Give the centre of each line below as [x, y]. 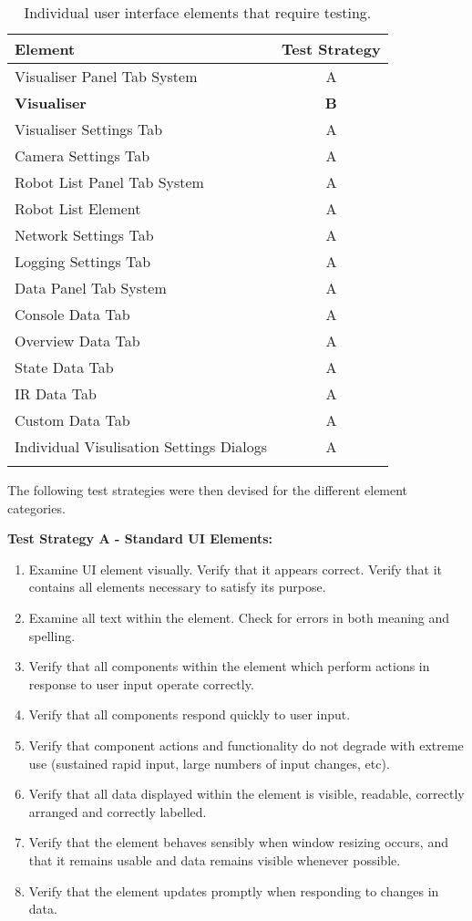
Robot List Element [78, 208]
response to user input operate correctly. [141, 683]
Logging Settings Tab [83, 261]
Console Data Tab [72, 314]
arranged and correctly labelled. [118, 811]
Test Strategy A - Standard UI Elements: [140, 538]
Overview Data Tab [77, 341]
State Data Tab [64, 367]
